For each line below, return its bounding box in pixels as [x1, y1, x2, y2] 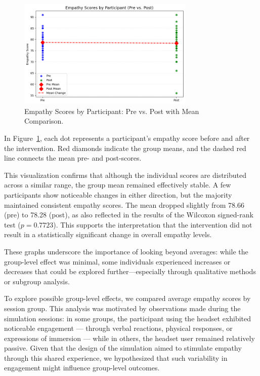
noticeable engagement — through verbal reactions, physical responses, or [4, 323, 233, 333]
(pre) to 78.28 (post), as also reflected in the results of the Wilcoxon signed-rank [4, 209, 253, 220]
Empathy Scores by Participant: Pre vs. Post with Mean [24, 105, 199, 116]
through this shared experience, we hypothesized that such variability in [4, 352, 228, 363]
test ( [4, 219, 21, 230]
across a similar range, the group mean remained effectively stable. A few [4, 179, 231, 190]
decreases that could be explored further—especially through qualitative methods [4, 266, 256, 277]
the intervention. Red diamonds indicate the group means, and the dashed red [4, 142, 246, 153]
